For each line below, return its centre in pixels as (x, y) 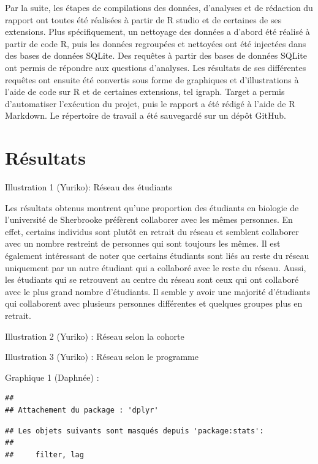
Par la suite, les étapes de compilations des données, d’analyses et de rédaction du (159, 7)
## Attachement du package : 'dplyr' (82, 410)
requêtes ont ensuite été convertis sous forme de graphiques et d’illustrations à (152, 79)
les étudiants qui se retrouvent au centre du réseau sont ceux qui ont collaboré (152, 279)
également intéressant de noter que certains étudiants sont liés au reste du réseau (157, 256)
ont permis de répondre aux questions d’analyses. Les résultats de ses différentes (156, 67)
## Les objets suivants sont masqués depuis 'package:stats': (134, 431)
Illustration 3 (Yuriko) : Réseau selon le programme (102, 357)
